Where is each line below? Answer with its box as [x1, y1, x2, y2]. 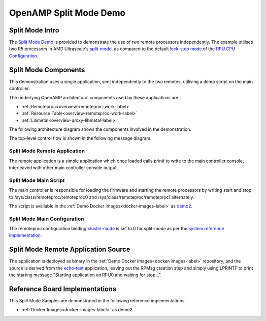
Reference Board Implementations [9, 285, 117, 293]
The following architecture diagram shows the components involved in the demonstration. [9, 126, 192, 132]
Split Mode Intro [9, 26, 59, 34]
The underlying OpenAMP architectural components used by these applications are [9, 94, 178, 100]
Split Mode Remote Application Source [9, 245, 131, 254]
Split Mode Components [9, 65, 85, 74]
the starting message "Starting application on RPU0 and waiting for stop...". [9, 272, 162, 278]
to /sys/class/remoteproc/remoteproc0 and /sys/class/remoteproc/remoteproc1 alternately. [9, 194, 194, 200]
